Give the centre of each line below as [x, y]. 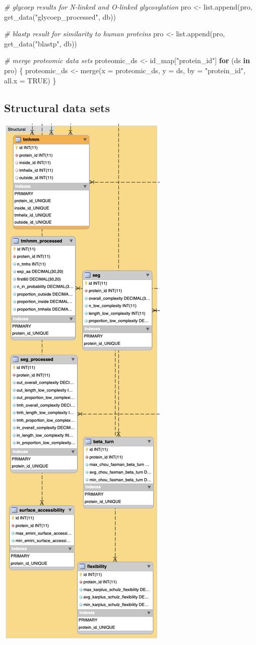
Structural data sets [57, 107]
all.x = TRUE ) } [30, 80]
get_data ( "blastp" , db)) [41, 43]
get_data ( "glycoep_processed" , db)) [60, 16]
